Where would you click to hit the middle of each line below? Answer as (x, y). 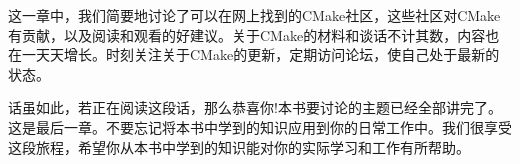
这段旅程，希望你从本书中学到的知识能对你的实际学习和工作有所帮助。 (239, 146)
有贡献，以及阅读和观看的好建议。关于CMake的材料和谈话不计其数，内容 (247, 34)
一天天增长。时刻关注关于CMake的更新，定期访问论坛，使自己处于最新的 (260, 54)
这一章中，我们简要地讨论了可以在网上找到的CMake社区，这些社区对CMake (254, 15)
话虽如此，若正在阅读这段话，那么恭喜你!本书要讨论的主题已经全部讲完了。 (255, 107)
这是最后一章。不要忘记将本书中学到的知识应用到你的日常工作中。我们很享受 (260, 126)
